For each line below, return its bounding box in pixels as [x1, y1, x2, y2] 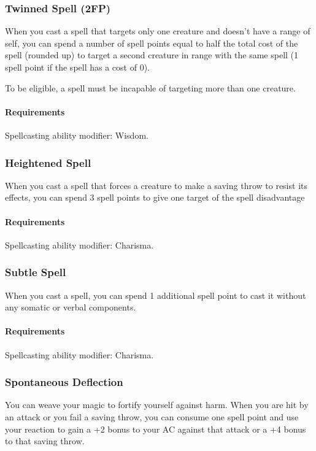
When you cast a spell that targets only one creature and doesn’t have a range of [5, 25, 310, 37]
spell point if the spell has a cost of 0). [5, 61, 150, 73]
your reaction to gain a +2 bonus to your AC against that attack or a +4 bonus [5, 422, 306, 435]
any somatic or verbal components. [5, 301, 136, 314]
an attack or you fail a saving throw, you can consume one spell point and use [5, 410, 299, 423]
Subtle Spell [5, 264, 66, 280]
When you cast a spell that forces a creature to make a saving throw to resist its [5, 179, 307, 191]
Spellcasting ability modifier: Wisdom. [5, 128, 148, 141]
